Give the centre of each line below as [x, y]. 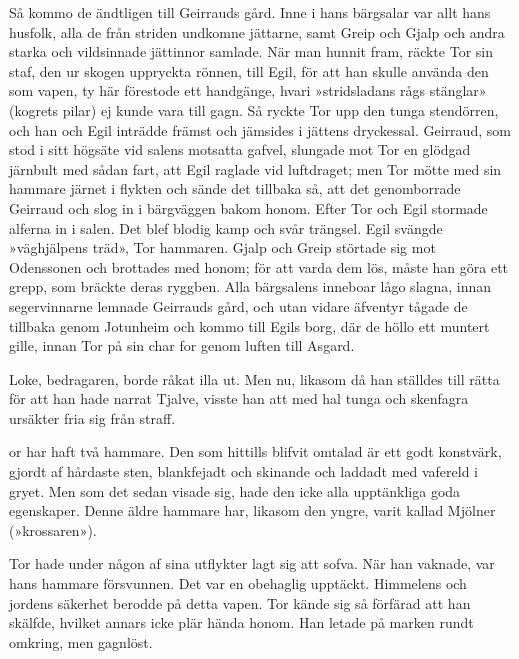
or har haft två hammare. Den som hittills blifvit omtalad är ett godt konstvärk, [255, 451]
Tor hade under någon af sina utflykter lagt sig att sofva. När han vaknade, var [252, 563]
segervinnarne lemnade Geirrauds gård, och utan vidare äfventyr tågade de [238, 305]
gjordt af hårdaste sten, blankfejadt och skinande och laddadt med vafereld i [244, 471]
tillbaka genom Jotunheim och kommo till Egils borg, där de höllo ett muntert [249, 325]
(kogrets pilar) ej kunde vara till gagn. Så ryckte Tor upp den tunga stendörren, [254, 109]
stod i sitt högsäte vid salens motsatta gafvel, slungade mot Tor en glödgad [240, 149]
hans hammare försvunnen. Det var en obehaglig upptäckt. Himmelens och [238, 583]
